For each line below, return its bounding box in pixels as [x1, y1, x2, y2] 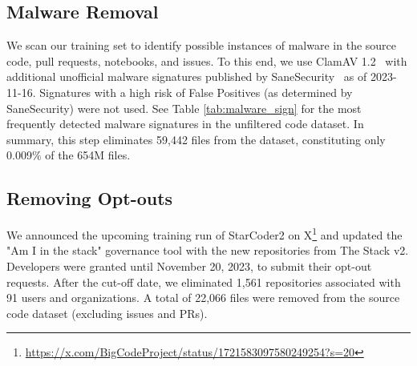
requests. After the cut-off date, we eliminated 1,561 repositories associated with [6, 273, 401, 290]
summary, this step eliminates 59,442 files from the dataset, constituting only [6, 131, 386, 147]
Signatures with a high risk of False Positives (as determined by [39, 83, 353, 100]
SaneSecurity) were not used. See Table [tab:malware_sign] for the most [6, 99, 362, 116]
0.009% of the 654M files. [6, 147, 131, 163]
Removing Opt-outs [6, 186, 173, 211]
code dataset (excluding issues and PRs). [6, 304, 208, 321]
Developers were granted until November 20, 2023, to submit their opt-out [6, 258, 372, 274]
